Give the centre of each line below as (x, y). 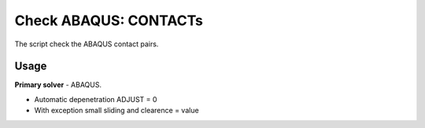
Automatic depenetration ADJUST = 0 (96, 99)
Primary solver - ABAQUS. (58, 85)
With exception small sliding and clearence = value (117, 111)
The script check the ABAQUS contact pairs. (87, 44)
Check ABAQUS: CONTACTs (109, 20)
